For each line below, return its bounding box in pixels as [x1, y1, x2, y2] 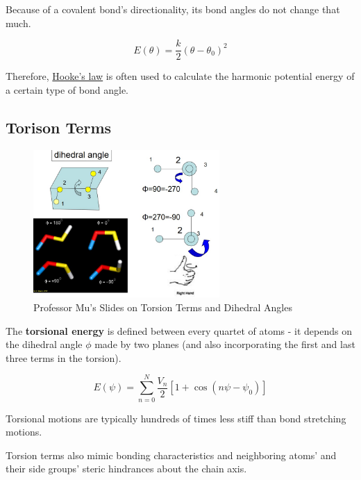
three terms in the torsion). [6, 350, 121, 365]
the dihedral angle [6, 337, 83, 351]
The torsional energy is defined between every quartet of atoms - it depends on [6, 323, 352, 338]
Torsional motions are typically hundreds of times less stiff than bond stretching [6, 411, 346, 425]
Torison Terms [6, 116, 112, 138]
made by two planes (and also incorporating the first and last [94, 337, 355, 351]
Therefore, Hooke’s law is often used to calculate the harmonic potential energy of [6, 69, 355, 83]
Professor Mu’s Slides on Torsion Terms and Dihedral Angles [33, 300, 292, 315]
